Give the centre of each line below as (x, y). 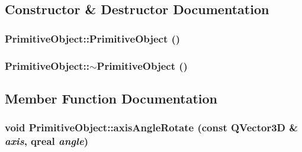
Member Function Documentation (111, 98)
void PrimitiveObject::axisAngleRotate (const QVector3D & (151, 127)
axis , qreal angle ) (46, 141)
